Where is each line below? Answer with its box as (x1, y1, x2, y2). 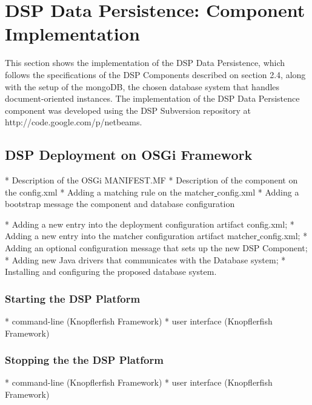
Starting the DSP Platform (5, 291, 141, 306)
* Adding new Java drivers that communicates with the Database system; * (5, 253, 286, 266)
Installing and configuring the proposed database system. (5, 265, 217, 278)
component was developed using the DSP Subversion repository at (5, 104, 251, 116)
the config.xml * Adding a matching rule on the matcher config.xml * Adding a (5, 185, 299, 198)
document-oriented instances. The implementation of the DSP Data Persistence (5, 92, 300, 105)
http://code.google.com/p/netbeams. (5, 116, 142, 128)
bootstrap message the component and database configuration (5, 197, 235, 210)
